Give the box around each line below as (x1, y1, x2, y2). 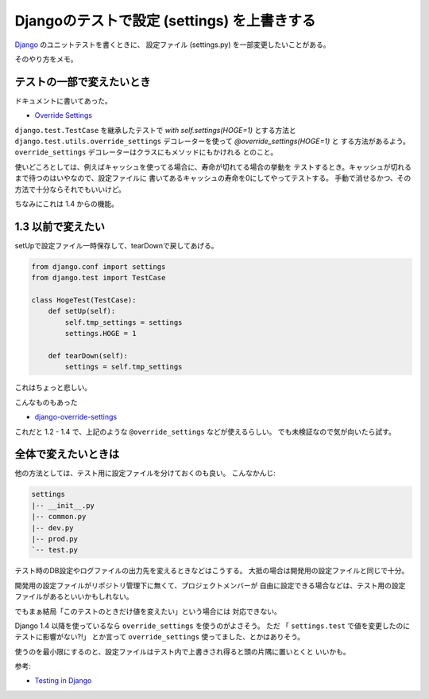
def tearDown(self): (48, 351, 129, 360)
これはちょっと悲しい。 (14, 383, 91, 392)
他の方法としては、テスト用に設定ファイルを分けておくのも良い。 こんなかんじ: (14, 468, 276, 478)
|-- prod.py (31, 534, 79, 543)
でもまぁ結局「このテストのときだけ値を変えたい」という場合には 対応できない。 (14, 606, 281, 616)
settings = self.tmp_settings (64, 362, 183, 372)
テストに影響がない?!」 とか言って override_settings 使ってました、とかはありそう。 (14, 632, 305, 642)
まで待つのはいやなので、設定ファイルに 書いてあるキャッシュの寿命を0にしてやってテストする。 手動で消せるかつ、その (14, 174, 412, 183)
